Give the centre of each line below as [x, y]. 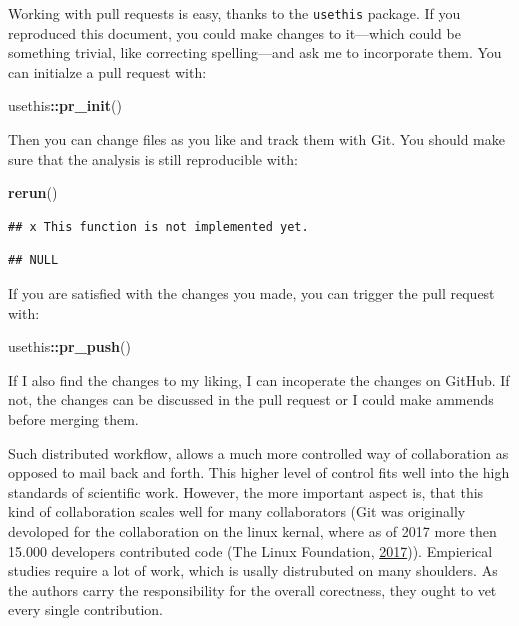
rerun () [33, 192]
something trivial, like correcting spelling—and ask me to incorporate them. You [255, 52]
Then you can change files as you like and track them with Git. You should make [256, 139]
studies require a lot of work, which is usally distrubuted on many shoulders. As [253, 570]
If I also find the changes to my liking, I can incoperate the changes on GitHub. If [259, 379]
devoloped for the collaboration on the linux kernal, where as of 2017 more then [252, 530]
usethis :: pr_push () [69, 346]
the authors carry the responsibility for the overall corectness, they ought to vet [252, 589]
